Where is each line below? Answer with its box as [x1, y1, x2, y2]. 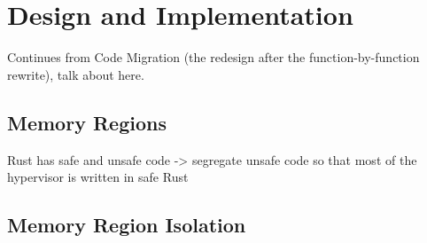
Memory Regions [7, 108, 167, 136]
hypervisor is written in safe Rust [7, 168, 189, 186]
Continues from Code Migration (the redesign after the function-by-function [7, 48, 420, 67]
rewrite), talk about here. [7, 65, 144, 83]
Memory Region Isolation [7, 211, 246, 239]
